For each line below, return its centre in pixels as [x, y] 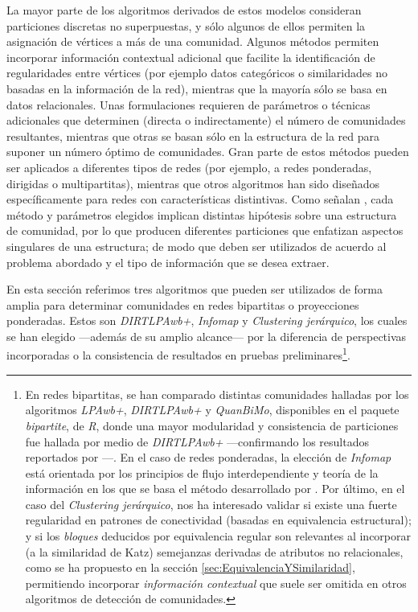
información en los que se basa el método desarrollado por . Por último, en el [215, 489]
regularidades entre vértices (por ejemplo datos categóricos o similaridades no [197, 73]
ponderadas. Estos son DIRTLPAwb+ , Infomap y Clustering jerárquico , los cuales [207, 320]
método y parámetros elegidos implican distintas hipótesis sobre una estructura [202, 214]
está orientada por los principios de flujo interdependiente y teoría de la [202, 472]
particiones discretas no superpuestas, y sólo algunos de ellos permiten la [186, 25]
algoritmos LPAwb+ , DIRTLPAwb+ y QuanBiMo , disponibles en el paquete [212, 410]
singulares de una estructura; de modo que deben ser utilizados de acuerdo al [197, 246]
